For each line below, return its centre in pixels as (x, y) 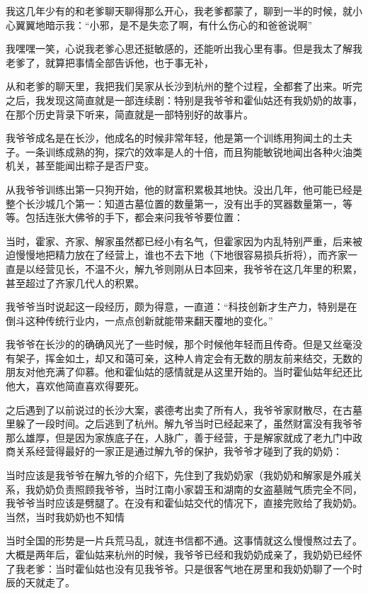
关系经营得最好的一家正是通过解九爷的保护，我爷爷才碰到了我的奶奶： (179, 451)
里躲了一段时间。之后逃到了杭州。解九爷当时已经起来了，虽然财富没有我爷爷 (184, 424)
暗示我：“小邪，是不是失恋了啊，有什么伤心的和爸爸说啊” (179, 24)
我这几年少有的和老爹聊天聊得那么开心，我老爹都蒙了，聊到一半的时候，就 (179, 11)
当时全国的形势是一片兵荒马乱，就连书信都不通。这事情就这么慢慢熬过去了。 (184, 540)
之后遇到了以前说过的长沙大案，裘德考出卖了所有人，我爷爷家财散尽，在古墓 (184, 409)
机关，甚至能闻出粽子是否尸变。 (80, 166)
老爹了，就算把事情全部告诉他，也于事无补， (110, 62)
